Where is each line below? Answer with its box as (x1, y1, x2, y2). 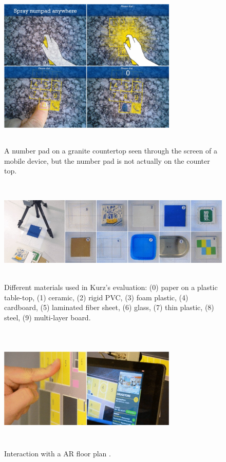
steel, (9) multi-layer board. (4, 312, 91, 323)
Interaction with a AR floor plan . (4, 448, 111, 459)
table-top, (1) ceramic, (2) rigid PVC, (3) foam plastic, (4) (4, 292, 189, 302)
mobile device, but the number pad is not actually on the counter (4, 155, 210, 166)
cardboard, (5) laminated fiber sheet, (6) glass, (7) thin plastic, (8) (4, 302, 214, 313)
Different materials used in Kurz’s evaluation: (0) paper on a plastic (4, 282, 218, 293)
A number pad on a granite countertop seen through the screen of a (4, 145, 217, 156)
